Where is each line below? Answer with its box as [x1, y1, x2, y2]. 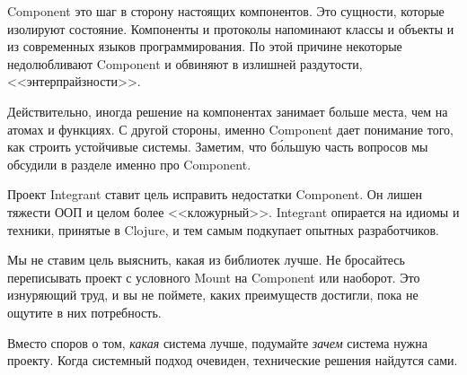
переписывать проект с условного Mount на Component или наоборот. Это [7, 267, 420, 286]
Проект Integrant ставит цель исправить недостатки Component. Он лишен [7, 185, 422, 204]
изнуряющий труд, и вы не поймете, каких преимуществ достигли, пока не [7, 285, 419, 304]
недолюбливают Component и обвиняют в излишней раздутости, [7, 54, 363, 73]
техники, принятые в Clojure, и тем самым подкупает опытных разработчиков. [7, 220, 439, 239]
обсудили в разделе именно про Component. [7, 154, 251, 173]
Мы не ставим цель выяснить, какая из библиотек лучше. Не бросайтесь [7, 250, 405, 269]
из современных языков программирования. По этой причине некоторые [7, 37, 402, 56]
